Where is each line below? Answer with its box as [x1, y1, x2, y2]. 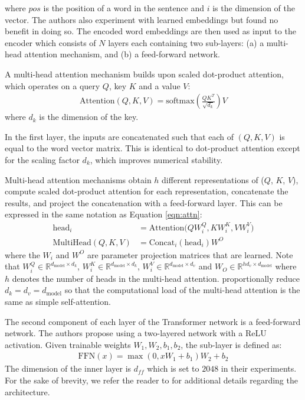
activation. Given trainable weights [5, 338, 131, 350]
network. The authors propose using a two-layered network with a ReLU [5, 327, 267, 339]
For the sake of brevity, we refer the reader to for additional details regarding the [5, 373, 298, 386]
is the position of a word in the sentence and [43, 2, 205, 14]
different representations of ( [162, 173, 264, 186]
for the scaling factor [5, 153, 80, 165]
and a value [139, 79, 181, 92]
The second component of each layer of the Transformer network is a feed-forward [5, 315, 301, 327]
